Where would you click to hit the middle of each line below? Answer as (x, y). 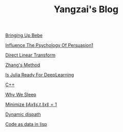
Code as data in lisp (26, 124)
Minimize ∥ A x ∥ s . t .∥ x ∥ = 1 (31, 104)
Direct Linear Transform (30, 55)
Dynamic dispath (23, 114)
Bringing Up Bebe (24, 35)
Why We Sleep (21, 95)
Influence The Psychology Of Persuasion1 (49, 45)
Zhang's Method (23, 65)
